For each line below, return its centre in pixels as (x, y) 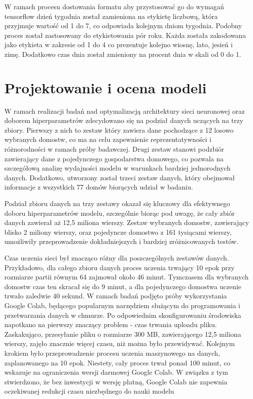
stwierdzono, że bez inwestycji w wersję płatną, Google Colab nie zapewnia (116, 381)
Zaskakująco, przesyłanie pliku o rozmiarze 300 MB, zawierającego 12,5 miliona (123, 334)
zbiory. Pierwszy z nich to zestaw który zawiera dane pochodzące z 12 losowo (119, 130)
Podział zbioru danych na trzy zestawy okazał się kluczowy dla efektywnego (117, 203)
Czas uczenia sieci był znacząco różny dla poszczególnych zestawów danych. (117, 258)
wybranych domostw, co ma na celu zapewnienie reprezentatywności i (108, 139)
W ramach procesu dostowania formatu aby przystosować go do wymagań (114, 6)
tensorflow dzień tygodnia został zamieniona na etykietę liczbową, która (111, 16)
